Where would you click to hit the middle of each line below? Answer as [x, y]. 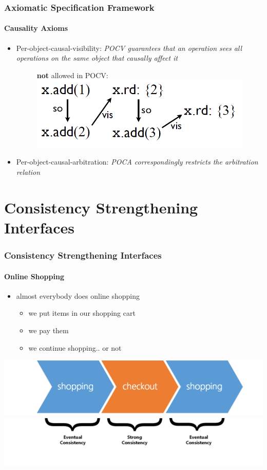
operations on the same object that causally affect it [97, 58]
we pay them [49, 330]
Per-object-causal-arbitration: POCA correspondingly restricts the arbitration [137, 162]
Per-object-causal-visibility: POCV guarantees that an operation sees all [129, 48]
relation [28, 172]
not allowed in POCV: [72, 75]
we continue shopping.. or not [75, 347]
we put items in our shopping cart [82, 313]
